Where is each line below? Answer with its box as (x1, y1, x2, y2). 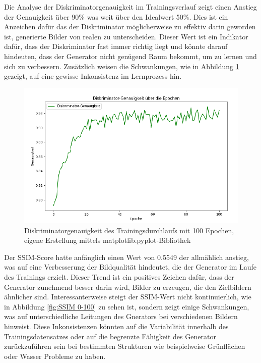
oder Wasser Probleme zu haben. (4, 350, 106, 361)
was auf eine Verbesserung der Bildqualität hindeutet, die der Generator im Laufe (4, 262, 257, 272)
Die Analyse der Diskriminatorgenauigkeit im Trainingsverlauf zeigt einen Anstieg (4, 2, 257, 12)
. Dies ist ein (189, 11, 228, 22)
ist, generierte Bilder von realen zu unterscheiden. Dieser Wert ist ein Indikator (4, 31, 248, 41)
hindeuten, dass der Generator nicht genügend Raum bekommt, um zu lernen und (4, 50, 257, 61)
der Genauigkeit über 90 (4, 11, 79, 22)
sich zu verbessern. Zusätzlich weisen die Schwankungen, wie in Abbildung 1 (4, 61, 239, 71)
